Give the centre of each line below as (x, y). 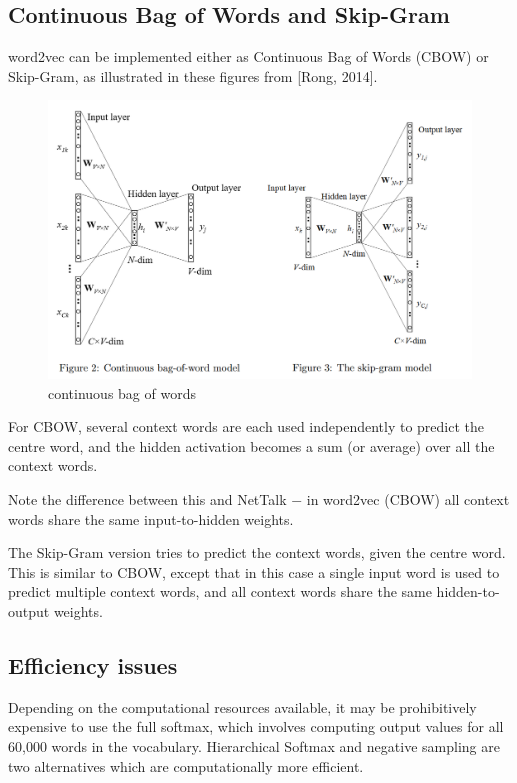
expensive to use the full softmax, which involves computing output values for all (256, 726)
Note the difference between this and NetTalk (147, 499)
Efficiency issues (93, 664)
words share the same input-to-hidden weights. (151, 518)
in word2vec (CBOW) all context (408, 499)
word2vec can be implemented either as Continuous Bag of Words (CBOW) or (248, 56)
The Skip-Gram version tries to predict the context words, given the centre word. (257, 552)
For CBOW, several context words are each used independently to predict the (246, 426)
